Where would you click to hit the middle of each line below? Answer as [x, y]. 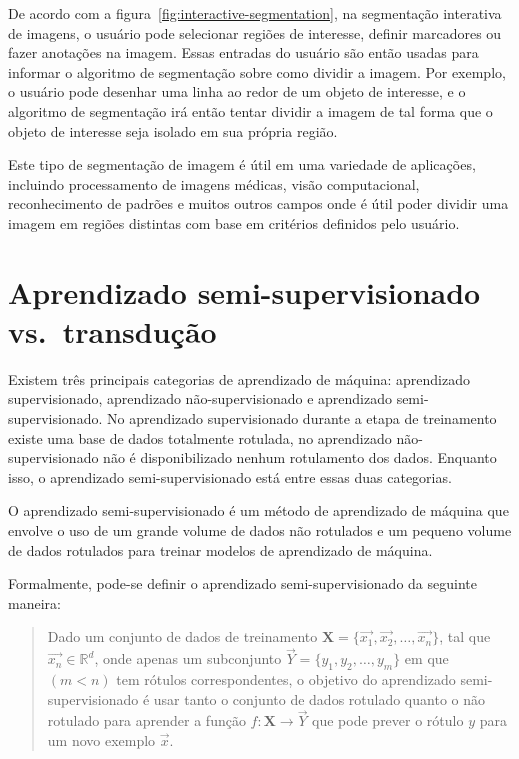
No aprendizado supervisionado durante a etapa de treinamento [301, 418]
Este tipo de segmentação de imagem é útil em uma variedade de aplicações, [242, 164]
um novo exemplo [101, 739]
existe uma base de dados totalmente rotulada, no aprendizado [200, 437]
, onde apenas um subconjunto [188, 658]
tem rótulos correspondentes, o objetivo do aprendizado [286, 678]
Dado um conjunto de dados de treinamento [182, 636]
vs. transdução [112, 330]
